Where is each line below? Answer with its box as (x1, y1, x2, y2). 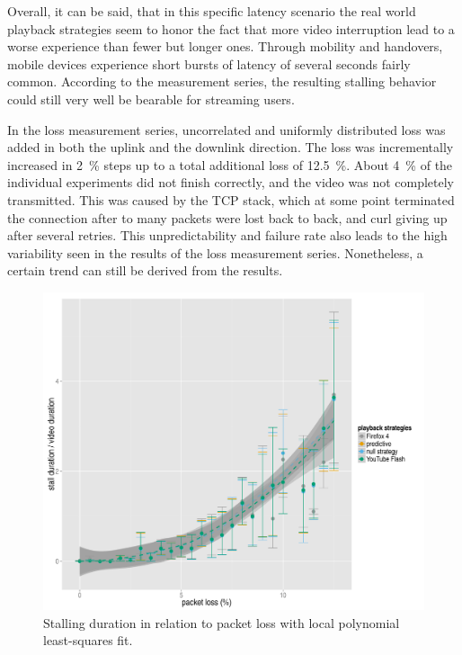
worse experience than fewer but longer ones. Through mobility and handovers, (7, 37, 443, 56)
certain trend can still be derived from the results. (7, 261, 283, 280)
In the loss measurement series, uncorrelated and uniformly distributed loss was (7, 120, 446, 139)
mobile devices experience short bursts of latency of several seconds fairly (7, 54, 411, 73)
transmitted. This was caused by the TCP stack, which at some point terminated (7, 190, 455, 209)
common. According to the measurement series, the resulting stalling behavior (7, 72, 437, 91)
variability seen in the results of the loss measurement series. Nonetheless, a (7, 243, 423, 262)
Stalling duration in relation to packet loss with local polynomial (43, 613, 400, 632)
